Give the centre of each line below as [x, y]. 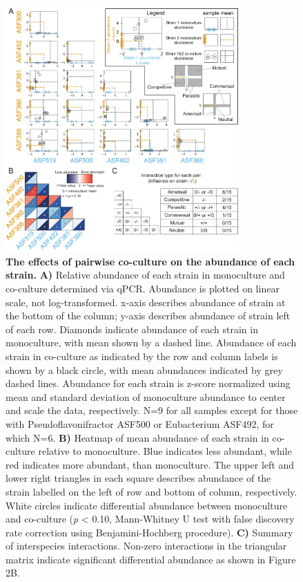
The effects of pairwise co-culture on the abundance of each [150, 261]
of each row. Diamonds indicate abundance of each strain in [132, 329]
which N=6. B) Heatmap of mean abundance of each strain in [137, 437]
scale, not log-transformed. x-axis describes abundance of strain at [146, 302]
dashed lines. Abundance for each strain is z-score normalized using [148, 383]
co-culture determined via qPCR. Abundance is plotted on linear [143, 288]
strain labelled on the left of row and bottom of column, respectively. [151, 491]
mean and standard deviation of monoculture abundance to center [146, 396]
